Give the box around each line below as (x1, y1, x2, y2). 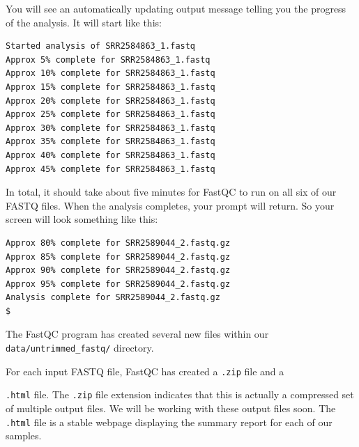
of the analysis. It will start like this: (6, 15, 162, 29)
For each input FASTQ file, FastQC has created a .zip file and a (6, 363, 284, 378)
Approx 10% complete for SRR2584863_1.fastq (6, 68, 215, 79)
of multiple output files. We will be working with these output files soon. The (6, 401, 336, 416)
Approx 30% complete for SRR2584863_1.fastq (6, 123, 215, 133)
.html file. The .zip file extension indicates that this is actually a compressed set (6, 387, 354, 402)
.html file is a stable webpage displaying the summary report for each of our (6, 414, 333, 429)
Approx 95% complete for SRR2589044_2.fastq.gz (6, 279, 231, 289)
